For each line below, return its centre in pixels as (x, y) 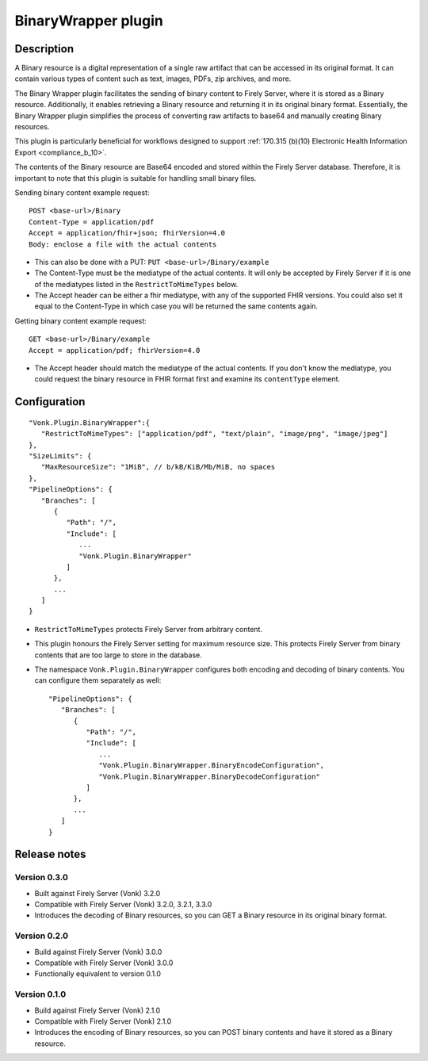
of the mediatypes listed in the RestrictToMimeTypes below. (136, 284)
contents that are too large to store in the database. (118, 655)
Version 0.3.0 (42, 878)
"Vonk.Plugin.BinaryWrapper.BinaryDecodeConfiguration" (209, 776)
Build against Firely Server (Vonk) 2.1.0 (97, 1010)
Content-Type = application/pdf (92, 222)
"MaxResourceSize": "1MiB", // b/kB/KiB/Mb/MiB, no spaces (158, 467)
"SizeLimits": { (60, 456)
